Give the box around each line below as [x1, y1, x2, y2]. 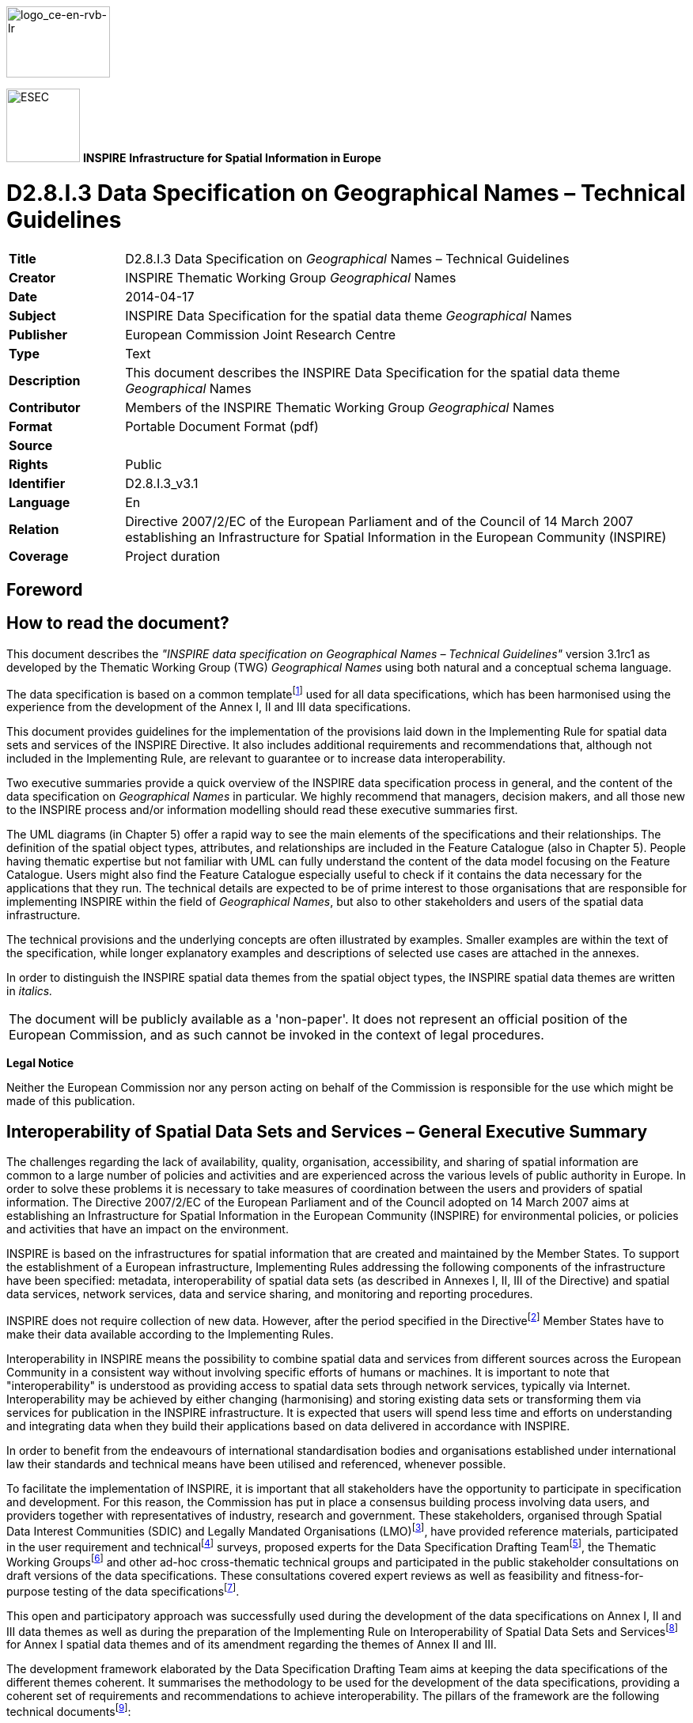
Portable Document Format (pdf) [125, 418, 319, 434]
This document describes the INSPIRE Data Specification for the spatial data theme [125, 364, 620, 381]
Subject [9, 307, 56, 324]
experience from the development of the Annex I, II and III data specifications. [6, 700, 411, 714]
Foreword [6, 579, 83, 600]
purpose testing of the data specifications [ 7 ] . [6, 1581, 240, 1598]
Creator [9, 269, 55, 286]
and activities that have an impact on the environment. [6, 1222, 289, 1236]
